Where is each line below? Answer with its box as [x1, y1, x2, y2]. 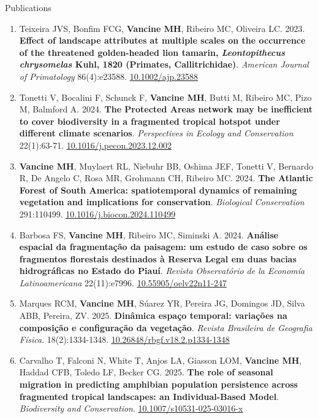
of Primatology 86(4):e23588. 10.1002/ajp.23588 [19, 69, 199, 82]
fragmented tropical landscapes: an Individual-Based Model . [19, 390, 279, 402]
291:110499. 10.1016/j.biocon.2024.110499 [19, 207, 176, 220]
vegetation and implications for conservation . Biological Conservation [19, 195, 305, 208]
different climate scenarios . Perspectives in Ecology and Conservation [19, 127, 293, 139]
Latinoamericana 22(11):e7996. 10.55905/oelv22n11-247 [19, 276, 227, 289]
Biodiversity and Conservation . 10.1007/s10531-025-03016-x [19, 402, 243, 415]
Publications [5, 1, 51, 14]
